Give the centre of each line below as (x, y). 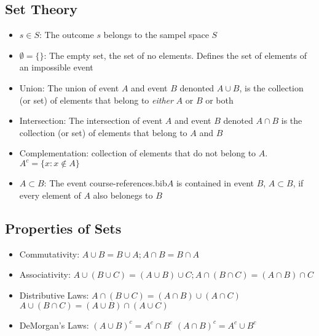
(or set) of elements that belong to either (96, 100)
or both (219, 100)
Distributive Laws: (54, 295)
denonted (197, 87)
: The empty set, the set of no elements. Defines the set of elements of (175, 55)
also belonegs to (123, 195)
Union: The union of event (69, 87)
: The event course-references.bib (105, 183)
